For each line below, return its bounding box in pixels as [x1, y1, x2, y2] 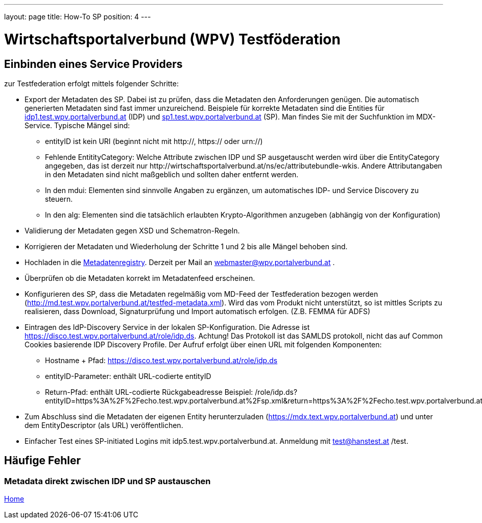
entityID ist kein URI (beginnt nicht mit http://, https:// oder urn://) [45, 136, 263, 146]
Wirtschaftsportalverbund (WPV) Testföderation [4, 30, 341, 48]
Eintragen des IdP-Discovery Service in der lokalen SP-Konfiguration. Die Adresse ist [25, 322, 310, 331]
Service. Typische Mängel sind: [25, 121, 130, 130]
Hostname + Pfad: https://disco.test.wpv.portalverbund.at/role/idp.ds [45, 355, 278, 365]
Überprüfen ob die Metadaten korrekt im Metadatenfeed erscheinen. [25, 273, 255, 282]
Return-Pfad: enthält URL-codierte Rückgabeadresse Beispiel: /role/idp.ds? [45, 387, 298, 396]
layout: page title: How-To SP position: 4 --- [4, 12, 151, 21]
